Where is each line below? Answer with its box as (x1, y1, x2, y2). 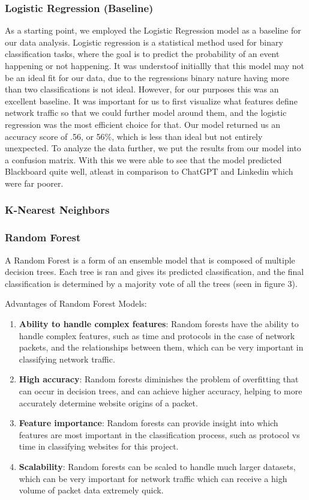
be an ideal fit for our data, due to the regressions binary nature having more (5, 71, 289, 83)
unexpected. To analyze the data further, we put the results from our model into (5, 142, 301, 154)
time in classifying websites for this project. (19, 440, 179, 453)
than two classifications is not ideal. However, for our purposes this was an (5, 83, 279, 95)
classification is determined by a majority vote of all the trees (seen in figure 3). (5, 277, 298, 289)
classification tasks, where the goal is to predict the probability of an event (5, 47, 280, 60)
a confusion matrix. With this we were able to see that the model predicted (5, 153, 282, 166)
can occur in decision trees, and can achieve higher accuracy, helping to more (19, 384, 302, 397)
